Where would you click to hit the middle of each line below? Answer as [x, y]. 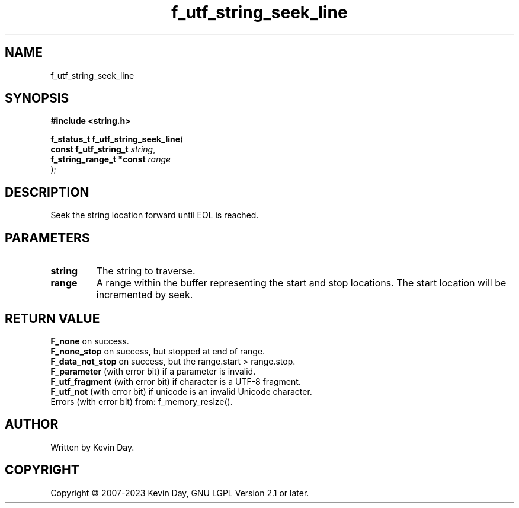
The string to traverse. [146, 271]
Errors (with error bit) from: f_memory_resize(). [142, 401]
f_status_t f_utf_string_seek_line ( [117, 139]
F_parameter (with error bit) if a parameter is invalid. [153, 371]
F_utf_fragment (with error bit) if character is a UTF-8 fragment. [176, 381]
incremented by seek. [145, 295]
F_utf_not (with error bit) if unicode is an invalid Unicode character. [181, 391]
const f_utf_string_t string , [103, 149]
